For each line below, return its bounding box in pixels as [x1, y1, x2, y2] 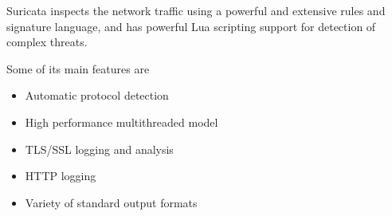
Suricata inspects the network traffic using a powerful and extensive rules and [6, 2, 386, 18]
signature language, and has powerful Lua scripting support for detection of [6, 18, 376, 34]
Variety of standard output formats [25, 194, 198, 210]
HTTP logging [25, 167, 96, 184]
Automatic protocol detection [25, 87, 169, 104]
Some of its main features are [6, 60, 150, 77]
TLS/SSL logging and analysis [25, 140, 174, 157]
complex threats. [6, 33, 88, 50]
